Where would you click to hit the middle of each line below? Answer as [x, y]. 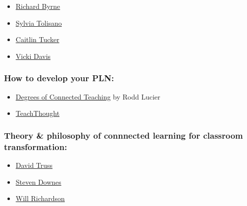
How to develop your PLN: [59, 78]
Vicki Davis [33, 56]
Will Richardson [40, 198]
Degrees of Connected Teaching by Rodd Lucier [88, 96]
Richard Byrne [38, 6]
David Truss [34, 165]
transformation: [36, 146]
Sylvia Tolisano [39, 23]
